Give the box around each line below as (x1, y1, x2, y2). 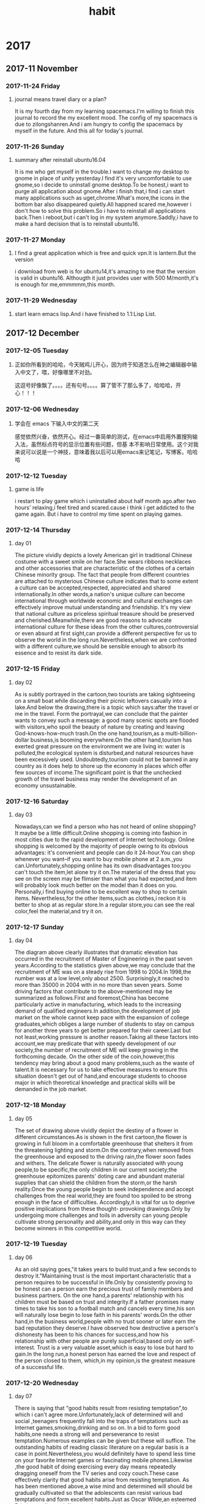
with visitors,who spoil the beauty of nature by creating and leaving (14, 723, 185, 731)
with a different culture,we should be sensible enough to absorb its (14, 643, 184, 650)
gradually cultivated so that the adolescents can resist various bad (14, 1489, 183, 1497)
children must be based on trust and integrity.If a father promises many (14, 1298, 194, 1305)
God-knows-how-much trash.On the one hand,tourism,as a (14, 729, 165, 737)
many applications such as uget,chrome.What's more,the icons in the (14, 194, 190, 202)
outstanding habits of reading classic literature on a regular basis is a (14, 1443, 189, 1451)
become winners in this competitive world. (14, 1224, 122, 1232)
